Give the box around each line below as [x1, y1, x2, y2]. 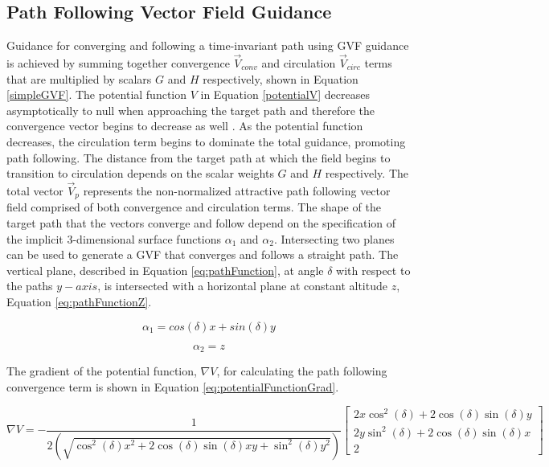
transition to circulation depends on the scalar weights [6, 165, 274, 182]
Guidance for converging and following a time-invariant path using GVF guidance [6, 37, 409, 54]
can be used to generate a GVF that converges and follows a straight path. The [6, 246, 399, 263]
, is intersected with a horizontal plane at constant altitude [97, 277, 387, 294]
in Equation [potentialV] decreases [200, 86, 370, 103]
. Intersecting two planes [273, 230, 395, 247]
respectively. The [325, 165, 408, 182]
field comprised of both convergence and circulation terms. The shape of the [6, 199, 381, 215]
